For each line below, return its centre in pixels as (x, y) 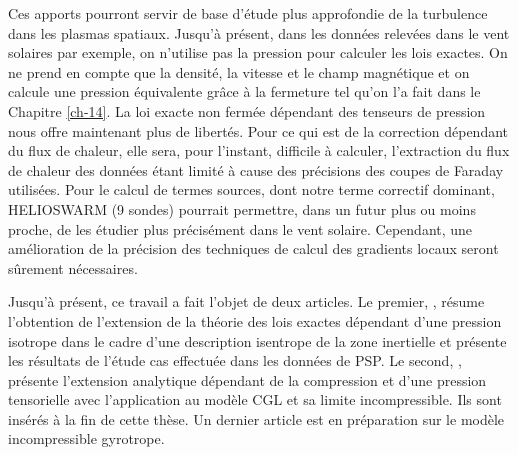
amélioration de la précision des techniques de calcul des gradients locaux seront (253, 248)
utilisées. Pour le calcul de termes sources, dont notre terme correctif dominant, (251, 189)
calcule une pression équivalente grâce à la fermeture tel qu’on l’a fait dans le (244, 91)
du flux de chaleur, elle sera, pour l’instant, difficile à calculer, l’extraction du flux (259, 150)
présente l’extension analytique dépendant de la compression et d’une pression (247, 379)
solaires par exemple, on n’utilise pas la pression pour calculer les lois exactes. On (258, 52)
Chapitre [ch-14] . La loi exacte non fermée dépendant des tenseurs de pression (247, 110)
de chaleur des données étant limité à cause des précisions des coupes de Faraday (256, 169)
